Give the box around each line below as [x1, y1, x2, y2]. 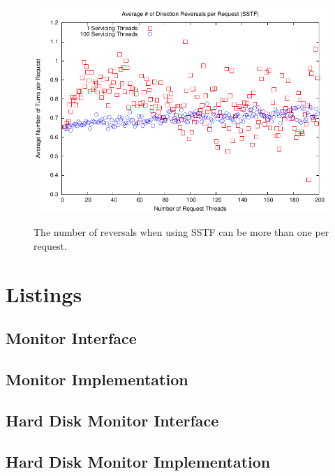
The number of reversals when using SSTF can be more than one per [33, 225, 329, 239]
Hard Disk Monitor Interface [6, 409, 219, 431]
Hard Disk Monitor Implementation [6, 450, 271, 472]
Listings [6, 279, 82, 308]
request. [33, 238, 67, 253]
